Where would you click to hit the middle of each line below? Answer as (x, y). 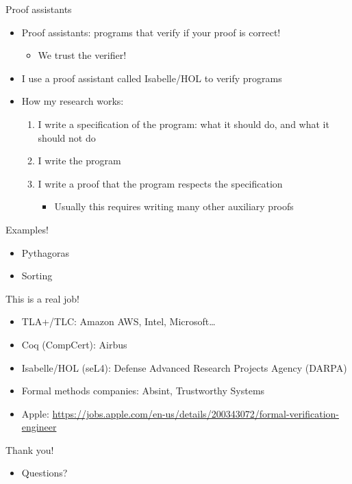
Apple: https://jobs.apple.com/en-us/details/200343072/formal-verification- (180, 413)
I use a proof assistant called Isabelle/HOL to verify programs (152, 78)
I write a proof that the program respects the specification (160, 183)
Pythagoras (45, 252)
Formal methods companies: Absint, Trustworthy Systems (143, 391)
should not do (67, 137)
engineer (39, 427)
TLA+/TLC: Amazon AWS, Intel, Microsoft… (118, 321)
